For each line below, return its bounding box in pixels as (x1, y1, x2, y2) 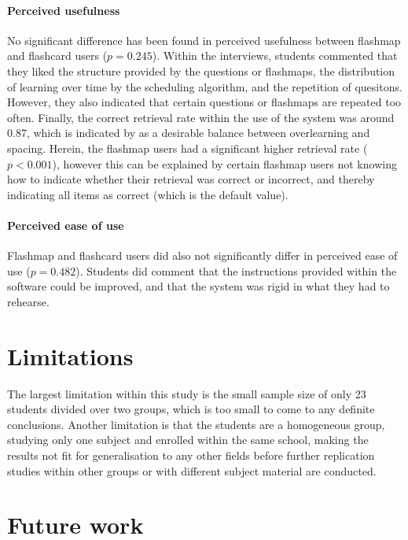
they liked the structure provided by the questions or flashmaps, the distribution (7, 62, 395, 79)
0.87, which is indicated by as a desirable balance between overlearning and (7, 124, 370, 141)
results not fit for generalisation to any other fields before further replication (7, 447, 375, 463)
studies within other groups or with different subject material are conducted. (7, 462, 377, 479)
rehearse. (7, 293, 50, 309)
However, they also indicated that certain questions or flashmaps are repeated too (7, 94, 402, 110)
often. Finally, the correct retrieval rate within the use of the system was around (7, 109, 395, 125)
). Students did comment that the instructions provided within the (75, 262, 397, 279)
